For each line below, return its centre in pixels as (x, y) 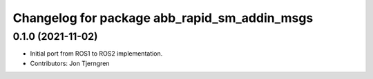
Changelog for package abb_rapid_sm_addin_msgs (163, 18)
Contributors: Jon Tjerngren (70, 63)
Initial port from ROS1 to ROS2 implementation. (96, 54)
